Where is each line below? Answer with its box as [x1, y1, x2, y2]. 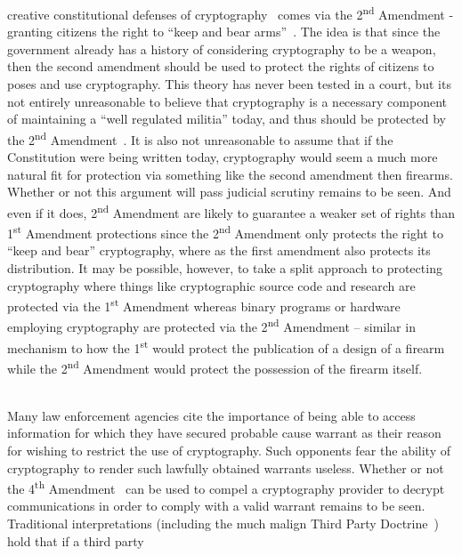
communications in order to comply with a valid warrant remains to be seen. [7, 496, 426, 515]
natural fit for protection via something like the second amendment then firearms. [7, 165, 453, 183]
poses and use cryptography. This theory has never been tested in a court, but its [7, 75, 451, 93]
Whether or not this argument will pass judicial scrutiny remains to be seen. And [7, 182, 451, 201]
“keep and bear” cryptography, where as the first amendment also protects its [7, 241, 431, 260]
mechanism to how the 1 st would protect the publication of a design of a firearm [7, 335, 445, 357]
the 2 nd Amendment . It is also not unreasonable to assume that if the [7, 127, 393, 149]
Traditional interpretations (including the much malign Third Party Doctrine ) [7, 513, 439, 532]
